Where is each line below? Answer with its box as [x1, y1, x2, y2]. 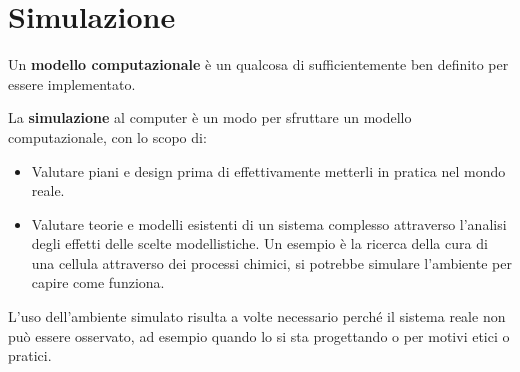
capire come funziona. [31, 272, 165, 293]
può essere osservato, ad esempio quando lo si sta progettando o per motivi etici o [8, 325, 510, 346]
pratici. [8, 345, 52, 366]
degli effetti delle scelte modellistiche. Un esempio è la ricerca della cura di [31, 233, 488, 254]
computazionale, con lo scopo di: [8, 126, 207, 147]
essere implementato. [8, 73, 136, 94]
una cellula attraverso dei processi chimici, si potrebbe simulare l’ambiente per [31, 252, 512, 273]
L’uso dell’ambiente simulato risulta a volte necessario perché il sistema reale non [8, 306, 506, 327]
